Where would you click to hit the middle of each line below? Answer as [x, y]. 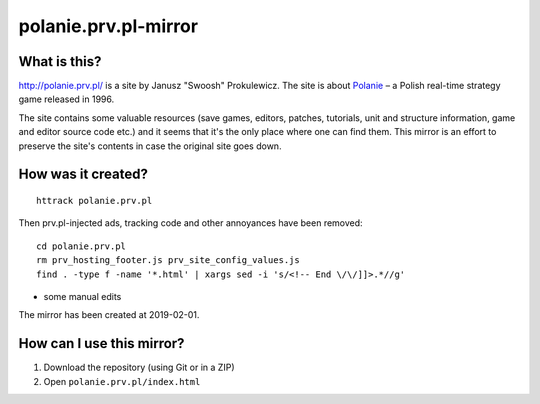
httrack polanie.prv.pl [94, 201]
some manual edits [82, 296]
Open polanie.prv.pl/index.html [122, 381]
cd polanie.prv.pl [81, 246]
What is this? [60, 61]
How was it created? [83, 174]
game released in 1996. [66, 99]
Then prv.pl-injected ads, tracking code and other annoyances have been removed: [191, 223]
